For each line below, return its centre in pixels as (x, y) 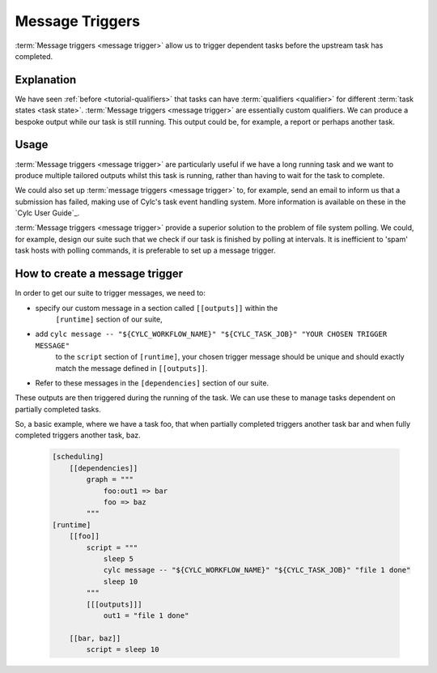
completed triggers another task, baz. (78, 435)
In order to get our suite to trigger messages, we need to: (110, 293)
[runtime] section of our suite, (109, 319)
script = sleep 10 (123, 650)
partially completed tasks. (58, 409)
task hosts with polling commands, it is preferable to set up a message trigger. (145, 250)
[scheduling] (78, 457)
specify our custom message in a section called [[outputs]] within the (157, 308)
